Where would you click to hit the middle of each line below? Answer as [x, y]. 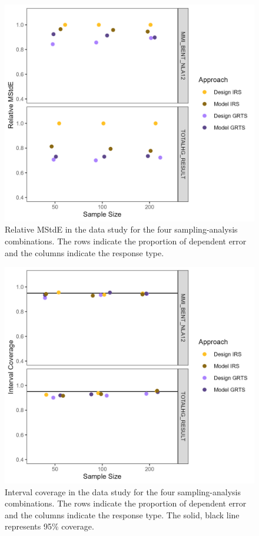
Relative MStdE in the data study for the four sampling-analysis [121, 229]
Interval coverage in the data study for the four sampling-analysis [123, 491]
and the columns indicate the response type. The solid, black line [122, 514]
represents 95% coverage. [49, 526]
